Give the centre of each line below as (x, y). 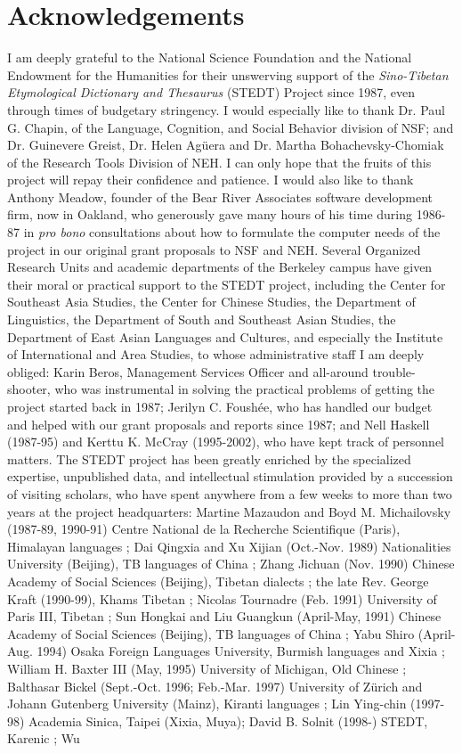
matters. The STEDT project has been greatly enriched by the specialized (209, 458)
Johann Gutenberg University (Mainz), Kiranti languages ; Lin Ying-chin (207, 704)
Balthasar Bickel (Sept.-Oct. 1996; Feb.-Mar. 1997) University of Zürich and (215, 686)
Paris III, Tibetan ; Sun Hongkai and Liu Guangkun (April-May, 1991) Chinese (224, 616)
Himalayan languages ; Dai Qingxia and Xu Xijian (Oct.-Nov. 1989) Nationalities (229, 546)
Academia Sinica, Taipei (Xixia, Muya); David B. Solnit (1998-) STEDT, (228, 720)
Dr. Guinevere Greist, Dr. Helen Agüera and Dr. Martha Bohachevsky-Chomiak (226, 145)
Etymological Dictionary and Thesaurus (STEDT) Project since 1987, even (211, 92)
